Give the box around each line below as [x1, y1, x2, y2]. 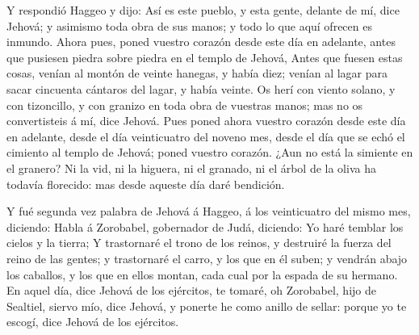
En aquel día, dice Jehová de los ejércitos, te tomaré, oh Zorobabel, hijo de [6, 282, 376, 299]
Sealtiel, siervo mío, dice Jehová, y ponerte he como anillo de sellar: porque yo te [6, 297, 407, 314]
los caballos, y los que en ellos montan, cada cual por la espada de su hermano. [6, 266, 398, 283]
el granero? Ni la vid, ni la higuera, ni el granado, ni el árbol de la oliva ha [6, 159, 376, 176]
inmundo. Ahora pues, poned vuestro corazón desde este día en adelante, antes [6, 33, 396, 50]
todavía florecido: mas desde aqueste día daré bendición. [6, 175, 285, 192]
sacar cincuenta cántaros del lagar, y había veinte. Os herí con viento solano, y [6, 80, 396, 97]
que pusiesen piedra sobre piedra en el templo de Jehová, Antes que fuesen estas [6, 48, 403, 65]
